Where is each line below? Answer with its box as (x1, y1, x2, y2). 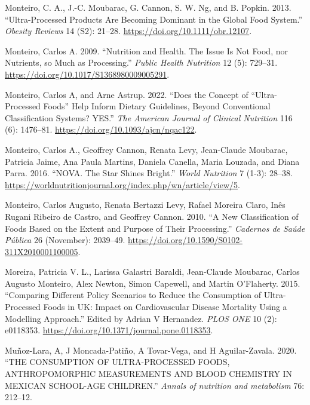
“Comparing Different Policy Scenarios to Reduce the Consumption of (5, 289, 262, 301)
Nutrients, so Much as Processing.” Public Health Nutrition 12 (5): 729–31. (5, 56, 278, 69)
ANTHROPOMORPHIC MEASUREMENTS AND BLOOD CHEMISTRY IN (5, 367, 293, 380)
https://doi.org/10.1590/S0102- (128, 234, 243, 246)
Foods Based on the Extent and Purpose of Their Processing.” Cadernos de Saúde (5, 222, 305, 234)
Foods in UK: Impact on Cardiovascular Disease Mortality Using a (43, 300, 287, 313)
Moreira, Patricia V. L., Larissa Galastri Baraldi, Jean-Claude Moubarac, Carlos (5, 265, 300, 278)
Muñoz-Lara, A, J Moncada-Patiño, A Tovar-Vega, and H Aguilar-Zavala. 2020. (5, 343, 297, 356)
